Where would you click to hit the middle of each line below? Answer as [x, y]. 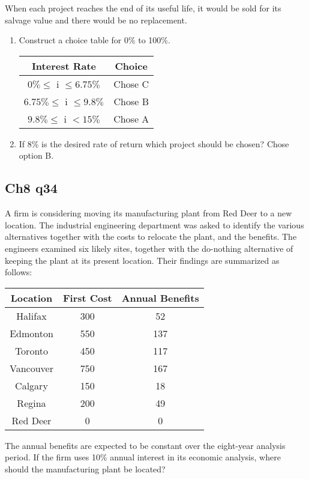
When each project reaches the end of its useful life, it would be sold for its [143, 8]
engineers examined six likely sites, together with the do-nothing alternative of [149, 248]
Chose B [131, 101]
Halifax [31, 316]
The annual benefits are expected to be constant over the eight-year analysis [145, 445]
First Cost [87, 297]
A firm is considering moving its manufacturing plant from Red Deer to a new [148, 213]
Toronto [31, 350]
